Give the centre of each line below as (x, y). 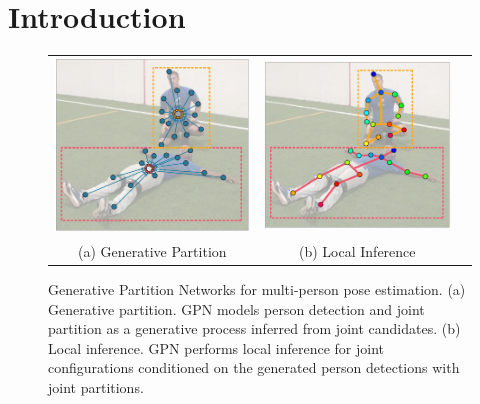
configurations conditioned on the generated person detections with (254, 367)
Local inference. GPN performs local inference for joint (216, 347)
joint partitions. (96, 387)
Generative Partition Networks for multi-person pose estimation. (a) (257, 289)
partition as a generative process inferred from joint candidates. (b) (254, 328)
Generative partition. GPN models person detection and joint (236, 308)
